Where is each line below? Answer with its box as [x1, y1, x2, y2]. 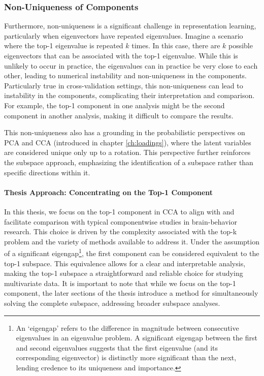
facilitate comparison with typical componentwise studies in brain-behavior [4, 216, 237, 227]
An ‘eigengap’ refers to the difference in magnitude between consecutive [16, 322, 239, 333]
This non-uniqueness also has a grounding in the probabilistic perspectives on [4, 127, 245, 138]
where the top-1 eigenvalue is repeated [4, 40, 123, 51]
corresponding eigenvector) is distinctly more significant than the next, [16, 352, 237, 363]
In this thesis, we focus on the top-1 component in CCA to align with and [4, 206, 235, 216]
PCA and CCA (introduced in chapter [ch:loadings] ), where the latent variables [4, 137, 251, 147]
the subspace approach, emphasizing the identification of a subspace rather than [4, 156, 253, 167]
